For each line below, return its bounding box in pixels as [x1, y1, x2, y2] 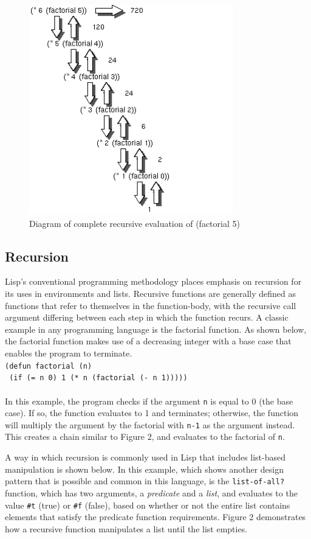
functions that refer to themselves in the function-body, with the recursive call [5, 299, 296, 311]
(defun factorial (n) [5, 361, 92, 370]
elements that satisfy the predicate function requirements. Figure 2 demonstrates [5, 510, 306, 523]
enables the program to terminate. [5, 347, 132, 360]
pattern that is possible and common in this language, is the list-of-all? [5, 475, 285, 487]
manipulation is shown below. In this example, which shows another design [5, 462, 284, 475]
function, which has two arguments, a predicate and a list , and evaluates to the [5, 486, 298, 499]
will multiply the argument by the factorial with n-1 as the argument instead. [5, 418, 295, 431]
